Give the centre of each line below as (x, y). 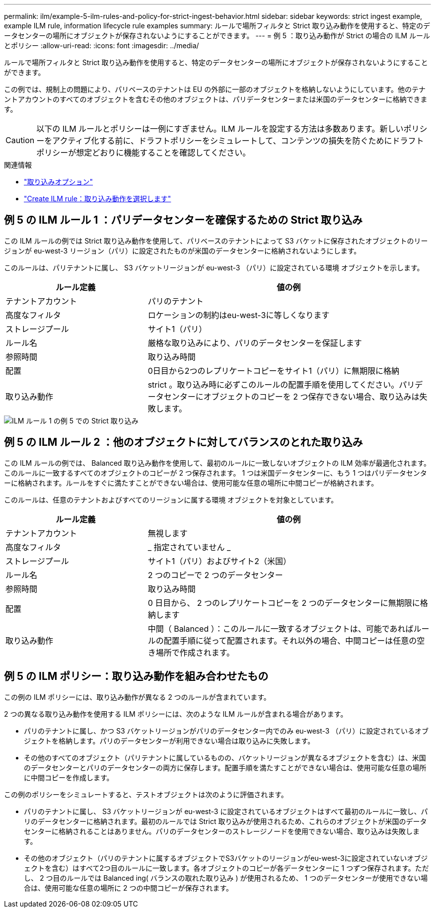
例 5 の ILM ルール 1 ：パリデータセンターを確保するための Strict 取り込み (183, 220)
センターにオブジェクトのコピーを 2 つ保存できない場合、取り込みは (291, 396)
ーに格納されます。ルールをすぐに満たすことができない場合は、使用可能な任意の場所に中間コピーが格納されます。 (191, 483)
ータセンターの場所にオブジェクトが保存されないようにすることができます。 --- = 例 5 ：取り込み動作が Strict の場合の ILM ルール (217, 36)
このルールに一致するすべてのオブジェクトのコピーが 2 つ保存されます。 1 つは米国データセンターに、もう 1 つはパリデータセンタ (216, 473)
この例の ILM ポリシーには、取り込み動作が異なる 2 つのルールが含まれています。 (137, 697)
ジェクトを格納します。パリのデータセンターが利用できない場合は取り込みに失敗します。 (169, 741)
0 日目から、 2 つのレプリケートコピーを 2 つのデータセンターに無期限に (284, 603)
